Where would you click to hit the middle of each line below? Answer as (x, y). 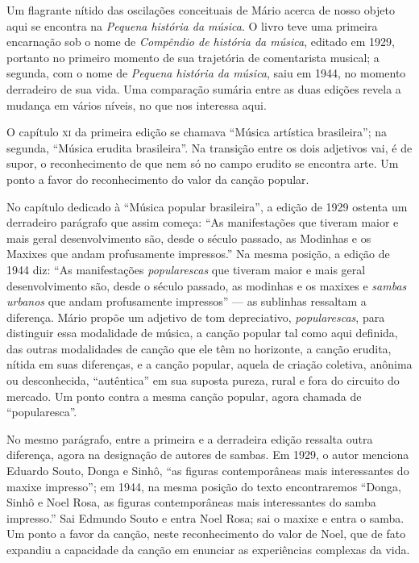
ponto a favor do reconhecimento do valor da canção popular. (158, 179)
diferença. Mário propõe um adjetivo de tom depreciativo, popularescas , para (196, 317)
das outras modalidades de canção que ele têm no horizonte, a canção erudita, (199, 348)
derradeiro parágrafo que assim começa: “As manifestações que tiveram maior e (203, 222)
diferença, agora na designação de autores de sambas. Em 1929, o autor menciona (208, 455)
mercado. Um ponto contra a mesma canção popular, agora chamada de (184, 396)
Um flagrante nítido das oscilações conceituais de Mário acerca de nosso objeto (201, 10)
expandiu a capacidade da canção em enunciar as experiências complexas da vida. (208, 549)
